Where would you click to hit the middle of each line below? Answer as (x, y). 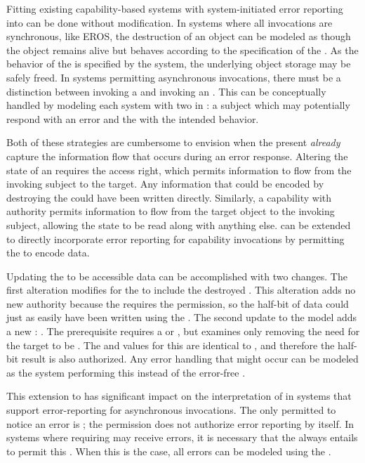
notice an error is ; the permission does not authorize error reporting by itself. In (180, 423)
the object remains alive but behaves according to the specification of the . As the (182, 50)
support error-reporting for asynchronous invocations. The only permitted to (171, 410)
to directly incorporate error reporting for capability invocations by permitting (175, 239)
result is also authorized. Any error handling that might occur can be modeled (190, 359)
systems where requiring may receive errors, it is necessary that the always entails (182, 437)
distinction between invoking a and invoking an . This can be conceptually (166, 91)
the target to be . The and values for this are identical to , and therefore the (171, 345)
